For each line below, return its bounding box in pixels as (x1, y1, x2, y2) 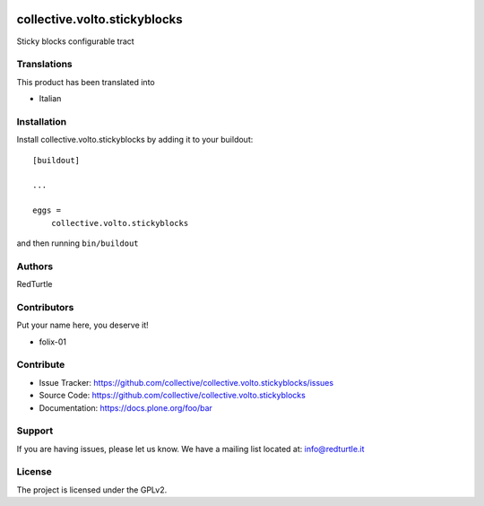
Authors (16, 260, 54, 273)
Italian (39, 93, 62, 104)
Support (16, 424, 54, 437)
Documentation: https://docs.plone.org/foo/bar (39, 402, 212, 413)
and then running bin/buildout (16, 238, 139, 249)
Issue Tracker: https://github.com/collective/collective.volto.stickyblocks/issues (39, 377, 334, 388)
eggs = (32, 205, 62, 215)
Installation (16, 115, 67, 127)
